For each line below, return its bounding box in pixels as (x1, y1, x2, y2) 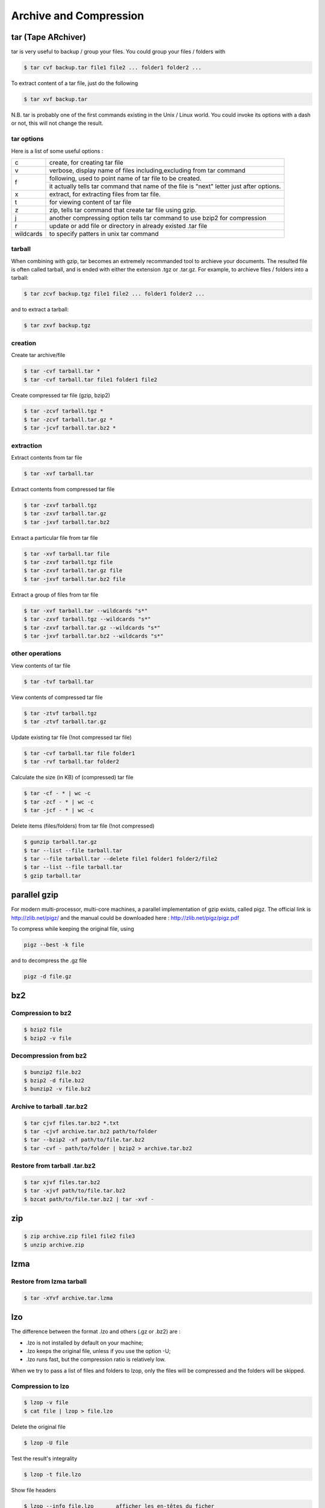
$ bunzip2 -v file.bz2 (23, 1086, 91, 1092)
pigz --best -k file (23, 942, 84, 948)
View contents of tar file (11, 662, 71, 669)
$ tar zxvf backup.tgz (23, 322, 91, 329)
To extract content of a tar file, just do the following (11, 80, 138, 87)
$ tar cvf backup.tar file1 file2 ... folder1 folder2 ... (23, 64, 202, 71)
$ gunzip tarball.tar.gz (23, 838, 97, 846)
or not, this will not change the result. (11, 119, 104, 127)
